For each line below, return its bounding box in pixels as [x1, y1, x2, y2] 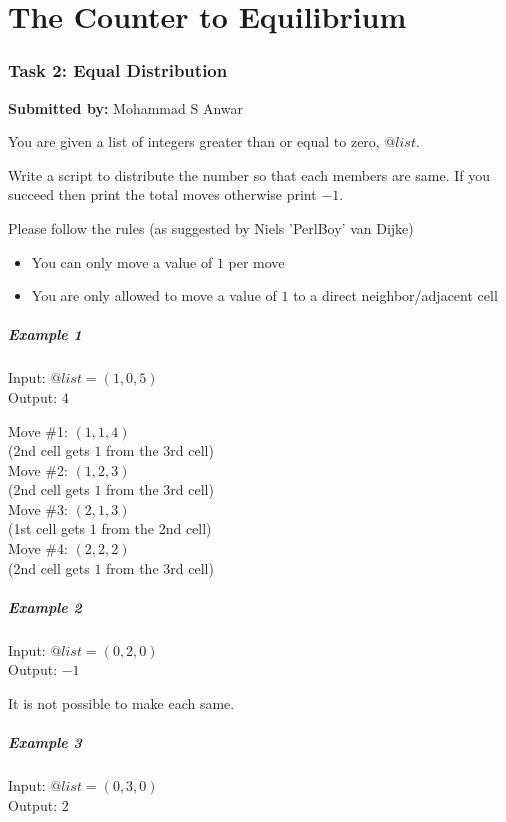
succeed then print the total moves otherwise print [8, 184, 317, 205]
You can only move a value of [31, 251, 213, 272]
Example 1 [8, 324, 82, 345]
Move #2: [8, 459, 68, 480]
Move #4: [8, 538, 68, 559]
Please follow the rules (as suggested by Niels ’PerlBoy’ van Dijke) [8, 217, 414, 238]
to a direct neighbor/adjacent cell [293, 285, 498, 306]
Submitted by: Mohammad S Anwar [8, 97, 243, 118]
